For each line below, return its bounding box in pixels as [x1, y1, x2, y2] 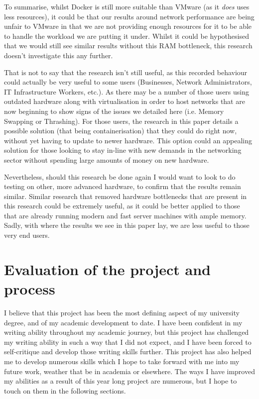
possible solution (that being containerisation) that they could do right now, [4, 125, 237, 136]
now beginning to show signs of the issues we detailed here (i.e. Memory [4, 105, 224, 116]
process [4, 279, 55, 299]
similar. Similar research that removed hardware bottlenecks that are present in [4, 191, 247, 201]
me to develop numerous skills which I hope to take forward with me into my [4, 356, 240, 366]
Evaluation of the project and [4, 259, 211, 279]
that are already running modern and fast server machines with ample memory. [4, 210, 247, 220]
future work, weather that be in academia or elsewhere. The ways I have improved [4, 366, 255, 376]
